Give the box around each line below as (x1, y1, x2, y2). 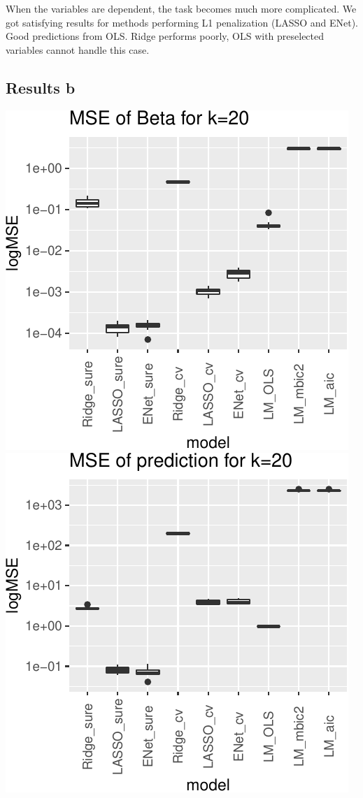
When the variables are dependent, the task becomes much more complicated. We (6, 1, 357, 15)
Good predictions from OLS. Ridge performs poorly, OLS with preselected (6, 29, 325, 43)
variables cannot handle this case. (6, 42, 150, 57)
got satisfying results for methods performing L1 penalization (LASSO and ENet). (6, 15, 359, 29)
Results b (6, 76, 76, 98)
